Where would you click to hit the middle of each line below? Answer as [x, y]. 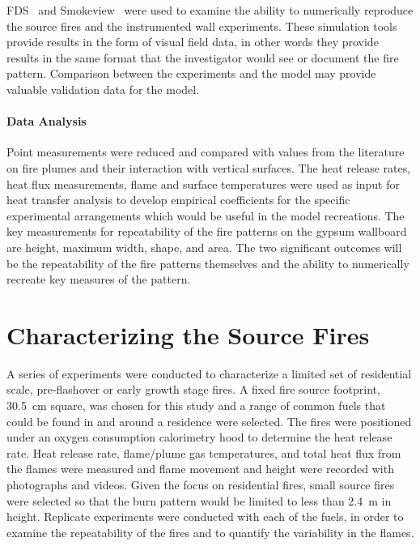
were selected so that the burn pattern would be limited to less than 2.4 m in [199, 500]
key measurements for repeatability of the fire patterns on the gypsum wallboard [207, 231]
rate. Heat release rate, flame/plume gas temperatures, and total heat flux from [204, 452]
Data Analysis [47, 121]
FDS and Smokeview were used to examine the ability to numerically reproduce [210, 10]
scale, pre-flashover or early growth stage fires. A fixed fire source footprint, [193, 389]
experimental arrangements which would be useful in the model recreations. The [206, 215]
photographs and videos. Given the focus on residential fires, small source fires [201, 484]
